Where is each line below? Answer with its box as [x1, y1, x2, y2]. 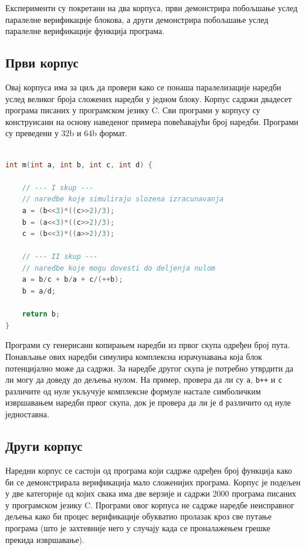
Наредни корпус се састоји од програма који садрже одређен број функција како [5, 464, 292, 476]
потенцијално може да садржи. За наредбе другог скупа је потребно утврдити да [5, 362, 293, 374]
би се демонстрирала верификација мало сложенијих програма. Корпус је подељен [5, 475, 301, 488]
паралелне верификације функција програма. [5, 25, 165, 37]
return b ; [22, 310, 60, 319]
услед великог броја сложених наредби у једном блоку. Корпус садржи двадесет [5, 92, 292, 104]
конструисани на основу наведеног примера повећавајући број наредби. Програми [5, 115, 299, 127]
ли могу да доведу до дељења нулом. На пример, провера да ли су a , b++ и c [5, 373, 283, 386]
